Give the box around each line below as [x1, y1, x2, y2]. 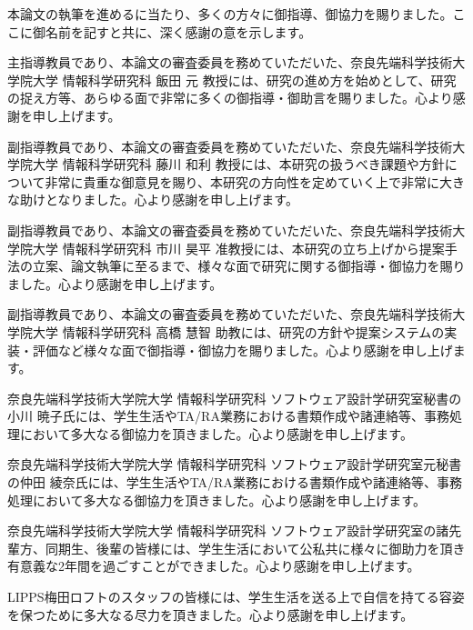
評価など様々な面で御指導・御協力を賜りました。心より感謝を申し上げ [32, 340, 453, 359]
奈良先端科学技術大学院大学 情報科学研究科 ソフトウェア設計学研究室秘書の [7, 388, 462, 407]
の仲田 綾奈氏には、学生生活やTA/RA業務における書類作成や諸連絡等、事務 [7, 473, 462, 492]
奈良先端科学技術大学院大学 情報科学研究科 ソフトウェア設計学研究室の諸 [7, 521, 449, 540]
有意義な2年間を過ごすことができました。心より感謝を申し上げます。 [7, 556, 420, 575]
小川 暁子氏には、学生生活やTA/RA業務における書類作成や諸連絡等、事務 [7, 406, 449, 425]
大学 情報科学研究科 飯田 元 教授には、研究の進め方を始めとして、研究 [32, 70, 457, 89]
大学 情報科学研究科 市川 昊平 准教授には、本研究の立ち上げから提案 [32, 238, 445, 257]
